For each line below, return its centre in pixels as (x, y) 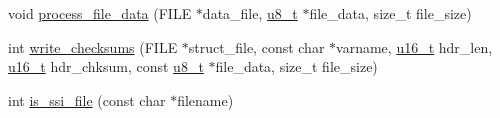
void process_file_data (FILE (100, 13)
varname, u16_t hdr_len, (414, 46)
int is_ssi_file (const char (87, 99)
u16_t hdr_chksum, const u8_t (106, 66)
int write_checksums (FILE (93, 46)
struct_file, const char (256, 46)
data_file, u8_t (250, 13)
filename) (205, 99)
